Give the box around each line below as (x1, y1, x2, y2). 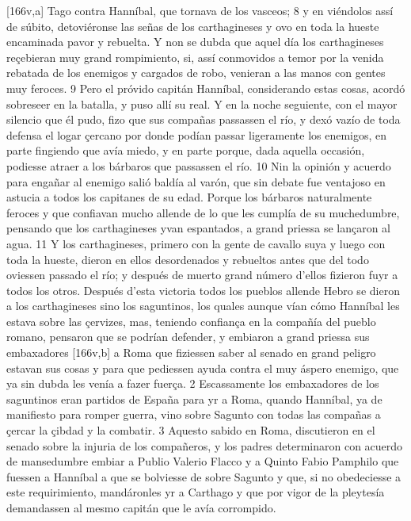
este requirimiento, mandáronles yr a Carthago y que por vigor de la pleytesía (6, 484, 385, 500)
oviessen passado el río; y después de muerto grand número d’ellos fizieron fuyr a (6, 266, 398, 283)
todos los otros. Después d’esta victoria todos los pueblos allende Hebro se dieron (6, 282, 400, 298)
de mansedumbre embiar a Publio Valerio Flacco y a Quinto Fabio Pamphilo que (6, 453, 399, 469)
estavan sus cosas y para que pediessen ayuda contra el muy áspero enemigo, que (6, 359, 399, 376)
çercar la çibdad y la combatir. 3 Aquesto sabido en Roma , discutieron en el (6, 422, 375, 439)
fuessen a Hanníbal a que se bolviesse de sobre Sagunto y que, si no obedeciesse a (6, 468, 401, 485)
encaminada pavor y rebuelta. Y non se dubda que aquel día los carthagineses (6, 33, 384, 50)
